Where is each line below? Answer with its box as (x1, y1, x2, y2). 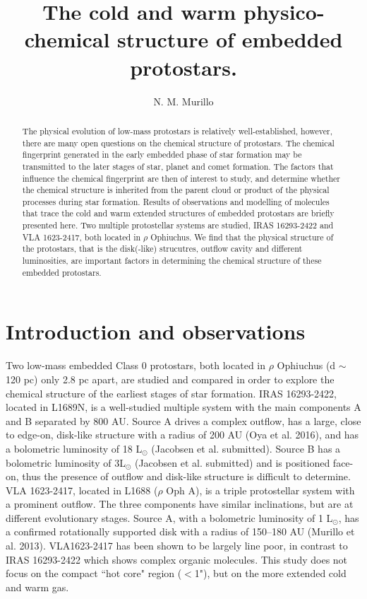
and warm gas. (6, 579, 69, 594)
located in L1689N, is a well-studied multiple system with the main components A (6, 400, 361, 414)
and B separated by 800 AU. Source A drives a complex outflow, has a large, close (6, 413, 361, 428)
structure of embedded (117, 25, 343, 54)
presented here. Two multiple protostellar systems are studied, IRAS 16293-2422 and (22, 219, 334, 231)
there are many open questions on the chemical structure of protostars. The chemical (22, 136, 335, 149)
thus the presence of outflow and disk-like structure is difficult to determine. (22, 469, 351, 484)
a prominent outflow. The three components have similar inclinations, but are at (6, 496, 354, 511)
